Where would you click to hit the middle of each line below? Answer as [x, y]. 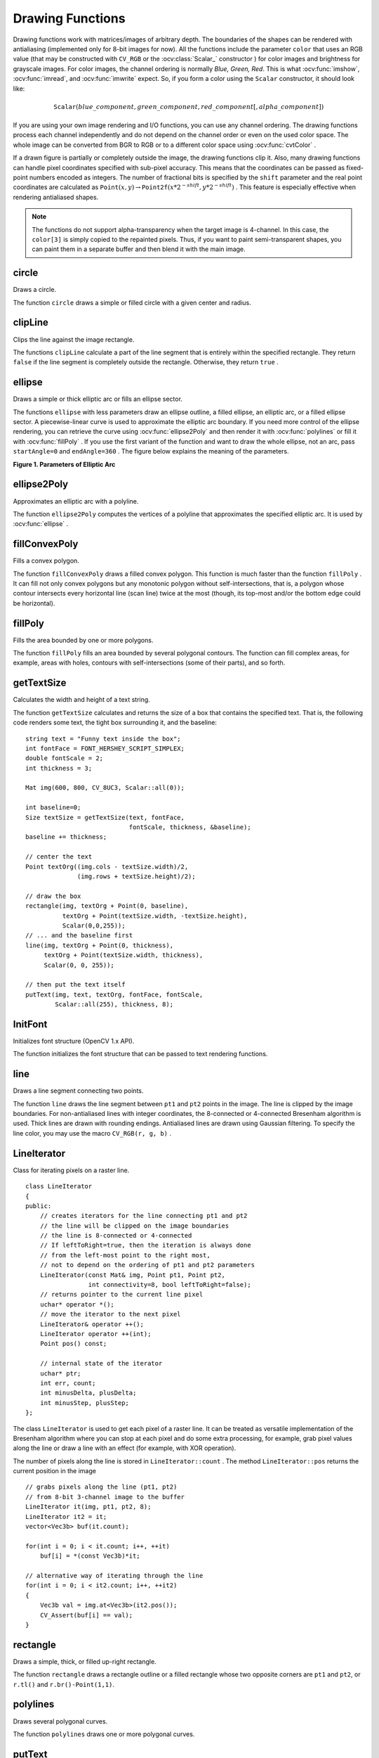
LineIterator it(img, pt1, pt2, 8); [88, 1507]
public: [39, 1206]
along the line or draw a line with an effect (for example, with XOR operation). [125, 1448]
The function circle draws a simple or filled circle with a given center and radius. [132, 302]
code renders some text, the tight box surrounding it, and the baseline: [115, 723]
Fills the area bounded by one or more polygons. [83, 640]
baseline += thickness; [66, 837]
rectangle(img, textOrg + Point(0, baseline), [107, 906]
